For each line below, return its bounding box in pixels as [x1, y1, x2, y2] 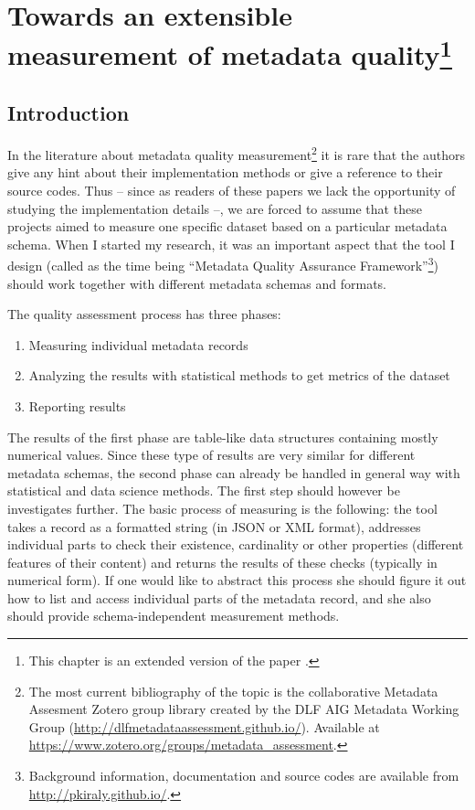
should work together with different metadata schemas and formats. [7, 273, 387, 293]
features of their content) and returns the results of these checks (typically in [7, 552, 438, 571]
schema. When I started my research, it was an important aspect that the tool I [7, 234, 455, 253]
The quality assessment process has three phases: [7, 304, 281, 324]
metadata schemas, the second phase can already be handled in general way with [7, 463, 460, 482]
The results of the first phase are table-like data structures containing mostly [7, 427, 438, 446]
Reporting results [28, 396, 126, 415]
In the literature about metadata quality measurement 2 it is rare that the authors [7, 143, 465, 164]
